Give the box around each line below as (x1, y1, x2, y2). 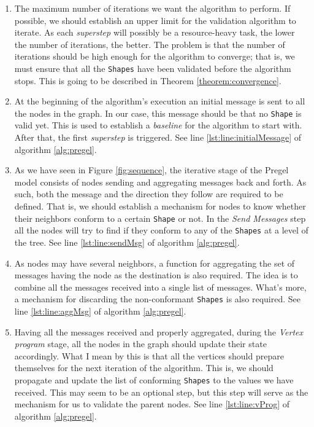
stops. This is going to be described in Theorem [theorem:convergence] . (14, 74, 281, 87)
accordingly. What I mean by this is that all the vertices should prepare (14, 349, 284, 362)
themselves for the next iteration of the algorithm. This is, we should (14, 361, 274, 374)
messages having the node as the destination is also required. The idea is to (14, 268, 298, 281)
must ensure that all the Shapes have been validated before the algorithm (14, 61, 291, 74)
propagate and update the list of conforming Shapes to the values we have (14, 373, 294, 386)
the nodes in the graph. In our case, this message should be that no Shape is (14, 106, 302, 119)
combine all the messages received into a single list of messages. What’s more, (14, 280, 307, 293)
